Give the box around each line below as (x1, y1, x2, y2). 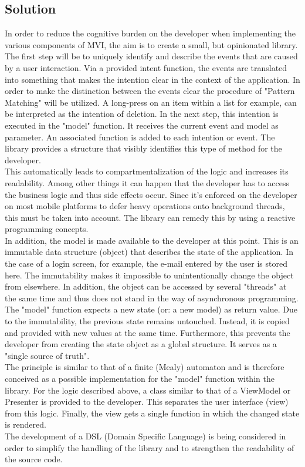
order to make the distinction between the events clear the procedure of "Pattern (5, 85, 295, 97)
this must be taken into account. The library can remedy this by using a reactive (5, 211, 296, 223)
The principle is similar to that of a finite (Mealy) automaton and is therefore (5, 361, 284, 373)
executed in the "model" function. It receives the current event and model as (5, 119, 279, 131)
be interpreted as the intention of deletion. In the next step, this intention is (5, 107, 279, 120)
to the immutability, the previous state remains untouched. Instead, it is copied (5, 315, 290, 327)
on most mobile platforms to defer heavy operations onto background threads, (5, 200, 285, 212)
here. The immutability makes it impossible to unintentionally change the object (5, 268, 294, 281)
